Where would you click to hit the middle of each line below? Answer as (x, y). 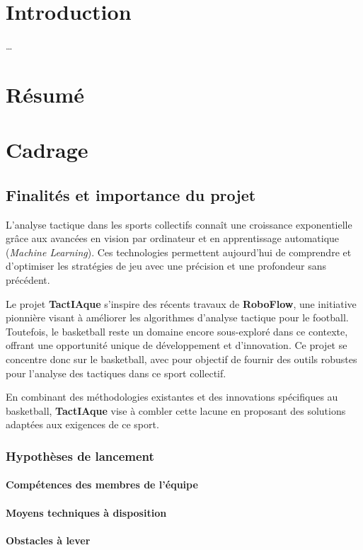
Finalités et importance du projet (131, 194)
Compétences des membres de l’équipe (102, 485)
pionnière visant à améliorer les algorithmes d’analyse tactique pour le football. (177, 317)
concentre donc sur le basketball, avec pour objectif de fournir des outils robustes (181, 359)
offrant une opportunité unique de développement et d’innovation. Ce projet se (177, 345)
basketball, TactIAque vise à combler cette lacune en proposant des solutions (176, 410)
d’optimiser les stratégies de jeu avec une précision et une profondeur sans (166, 266)
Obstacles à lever (48, 540)
